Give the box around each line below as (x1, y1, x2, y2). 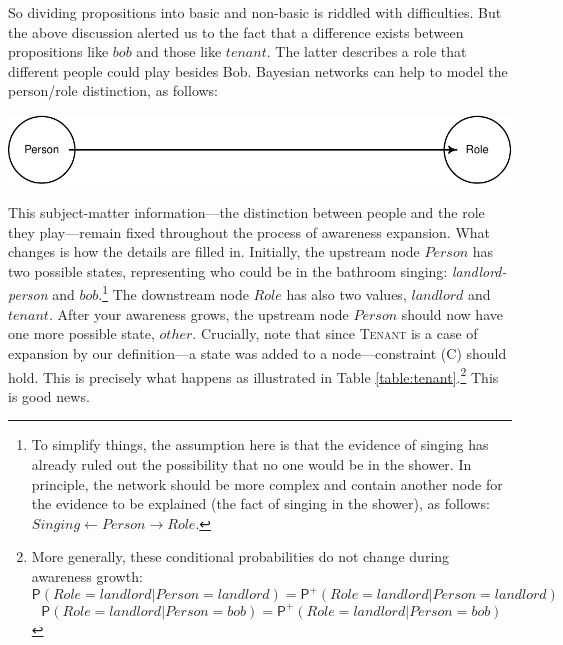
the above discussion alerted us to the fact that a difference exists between (8, 21, 464, 42)
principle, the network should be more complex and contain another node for (31, 473, 503, 494)
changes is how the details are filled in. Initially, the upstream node (8, 241, 420, 262)
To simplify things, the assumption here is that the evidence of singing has (31, 434, 489, 455)
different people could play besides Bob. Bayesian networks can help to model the (8, 60, 508, 81)
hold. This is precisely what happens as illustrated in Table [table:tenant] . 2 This (8, 363, 499, 387)
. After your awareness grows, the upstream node (48, 303, 349, 324)
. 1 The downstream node (98, 281, 249, 305)
